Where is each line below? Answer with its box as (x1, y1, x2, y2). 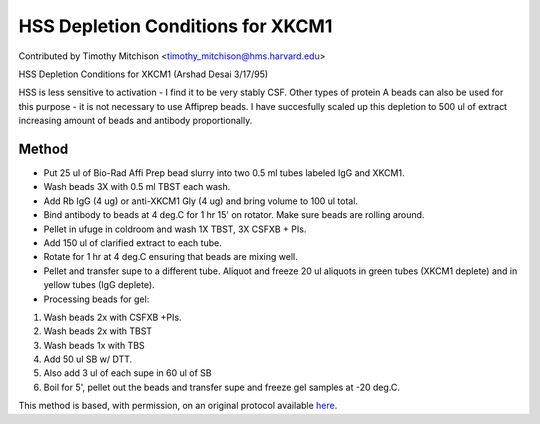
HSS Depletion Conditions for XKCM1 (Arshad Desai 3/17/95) (18, 68, 269, 80)
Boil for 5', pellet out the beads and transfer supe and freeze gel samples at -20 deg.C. (43, 381, 400, 393)
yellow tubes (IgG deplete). (43, 279, 155, 291)
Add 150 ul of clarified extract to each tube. (43, 236, 222, 249)
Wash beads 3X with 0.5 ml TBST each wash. (43, 181, 231, 193)
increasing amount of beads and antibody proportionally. (18, 115, 253, 127)
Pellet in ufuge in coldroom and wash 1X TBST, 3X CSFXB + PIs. (43, 223, 307, 235)
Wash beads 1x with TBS (43, 339, 145, 351)
